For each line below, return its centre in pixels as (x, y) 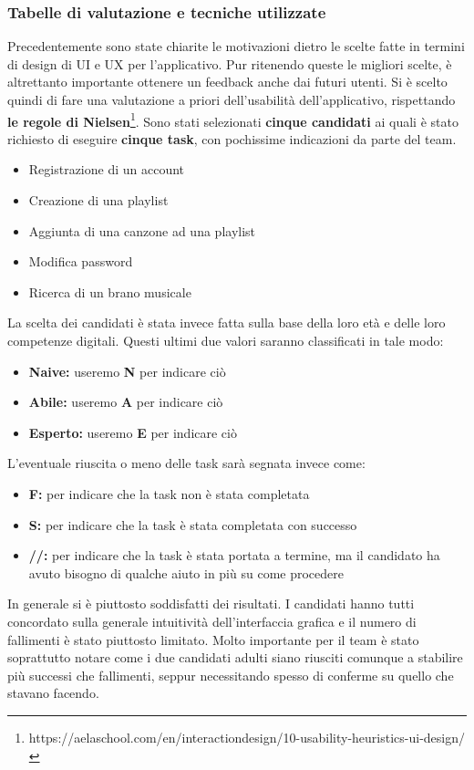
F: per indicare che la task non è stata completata (169, 493)
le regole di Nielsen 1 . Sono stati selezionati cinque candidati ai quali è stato (233, 120)
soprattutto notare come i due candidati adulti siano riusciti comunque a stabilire (235, 657)
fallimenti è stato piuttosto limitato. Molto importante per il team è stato (213, 639)
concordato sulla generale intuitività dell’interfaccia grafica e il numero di (212, 621)
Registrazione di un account (107, 169)
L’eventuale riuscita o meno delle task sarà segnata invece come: (186, 463)
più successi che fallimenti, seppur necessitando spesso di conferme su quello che (231, 675)
